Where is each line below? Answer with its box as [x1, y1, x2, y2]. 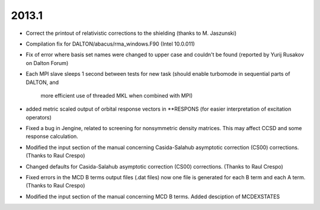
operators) [25, 114, 52, 121]
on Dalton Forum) [25, 59, 69, 66]
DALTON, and [25, 79, 59, 86]
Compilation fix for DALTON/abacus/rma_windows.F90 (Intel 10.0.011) [25, 40, 195, 47]
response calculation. [25, 133, 78, 140]
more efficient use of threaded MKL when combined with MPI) [40, 92, 193, 99]
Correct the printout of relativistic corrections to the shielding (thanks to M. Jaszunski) [25, 30, 237, 37]
